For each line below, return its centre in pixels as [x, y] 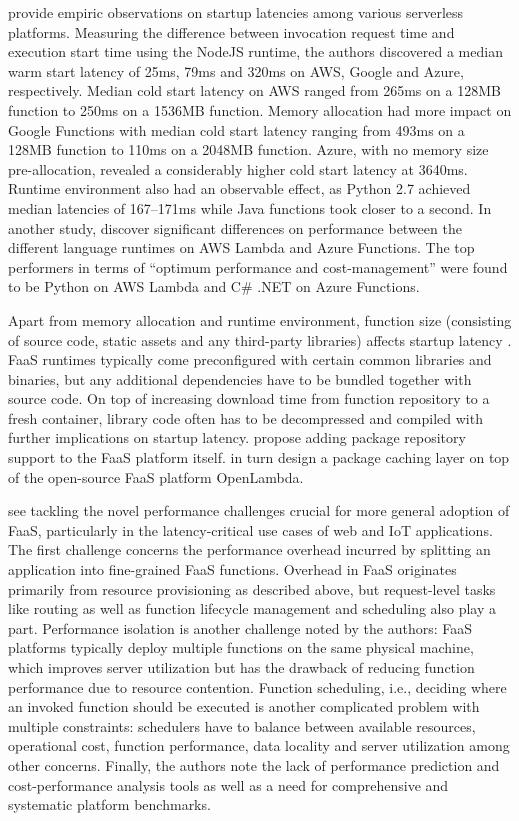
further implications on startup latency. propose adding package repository [237, 437]
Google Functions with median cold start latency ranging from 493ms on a [236, 129]
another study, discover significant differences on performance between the [235, 227]
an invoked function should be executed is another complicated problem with [244, 706]
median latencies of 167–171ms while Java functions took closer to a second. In [250, 207]
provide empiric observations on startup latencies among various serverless [236, 12]
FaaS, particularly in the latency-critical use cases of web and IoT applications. [250, 529]
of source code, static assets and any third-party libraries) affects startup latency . [260, 339]
